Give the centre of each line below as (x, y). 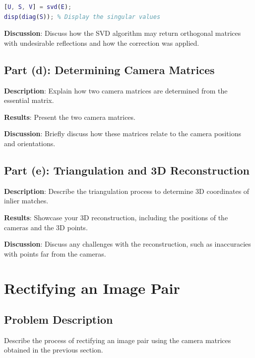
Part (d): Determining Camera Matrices (109, 69)
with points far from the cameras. (55, 253)
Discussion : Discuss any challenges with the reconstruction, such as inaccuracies (127, 244)
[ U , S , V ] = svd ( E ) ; (38, 7)
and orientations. (30, 143)
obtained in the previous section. (54, 350)
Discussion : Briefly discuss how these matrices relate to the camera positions (123, 134)
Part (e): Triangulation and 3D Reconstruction (127, 170)
